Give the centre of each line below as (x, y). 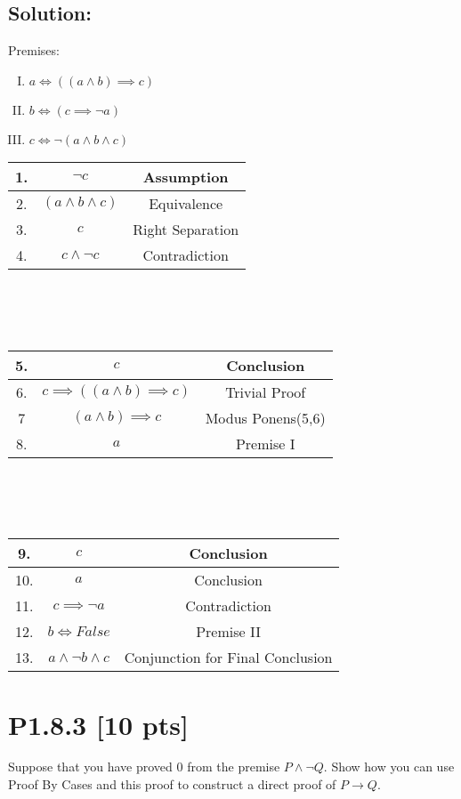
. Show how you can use (389, 767)
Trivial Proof (266, 391)
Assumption (186, 176)
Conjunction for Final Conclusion (228, 658)
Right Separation (186, 229)
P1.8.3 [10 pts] (98, 724)
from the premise (234, 767)
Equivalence (186, 203)
